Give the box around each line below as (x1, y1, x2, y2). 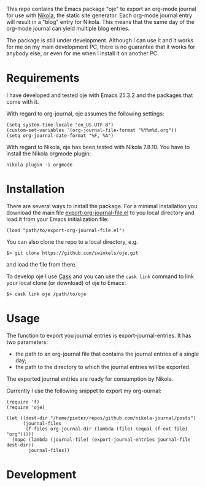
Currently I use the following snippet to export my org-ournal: (6, 387, 161, 394)
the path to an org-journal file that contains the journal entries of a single (15, 350, 199, 357)
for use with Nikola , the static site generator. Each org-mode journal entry (6, 12, 193, 19)
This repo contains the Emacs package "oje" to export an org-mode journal (6, 6, 196, 12)
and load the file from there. (6, 260, 77, 268)
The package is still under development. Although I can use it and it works (6, 37, 194, 44)
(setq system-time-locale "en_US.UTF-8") (6, 122, 114, 128)
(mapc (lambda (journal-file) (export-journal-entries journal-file (12, 436, 191, 443)
